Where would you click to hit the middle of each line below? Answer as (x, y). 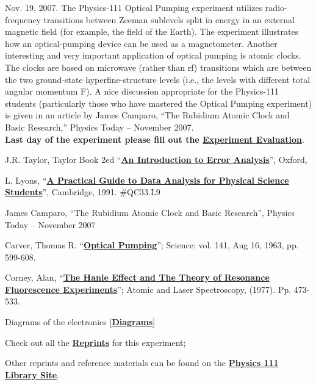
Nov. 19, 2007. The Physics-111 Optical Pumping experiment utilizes (134, 7)
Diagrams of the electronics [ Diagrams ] (80, 322)
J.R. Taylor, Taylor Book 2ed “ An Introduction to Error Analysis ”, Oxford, (156, 160)
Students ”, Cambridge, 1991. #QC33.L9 (83, 192)
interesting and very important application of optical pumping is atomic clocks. (153, 55)
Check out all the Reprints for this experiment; (95, 342)
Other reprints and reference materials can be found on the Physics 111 (142, 363)
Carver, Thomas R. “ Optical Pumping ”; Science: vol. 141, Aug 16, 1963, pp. (152, 245)
